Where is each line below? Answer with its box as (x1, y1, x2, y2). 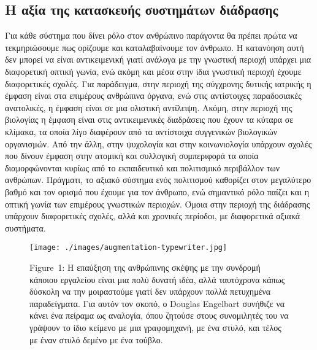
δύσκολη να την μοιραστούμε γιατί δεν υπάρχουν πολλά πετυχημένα (29, 285, 271, 298)
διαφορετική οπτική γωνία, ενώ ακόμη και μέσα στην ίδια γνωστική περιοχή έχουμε (5, 64, 302, 77)
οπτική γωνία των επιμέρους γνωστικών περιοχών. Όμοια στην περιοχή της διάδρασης (5, 197, 310, 210)
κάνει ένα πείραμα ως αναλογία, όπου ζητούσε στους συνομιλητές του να (29, 309, 289, 322)
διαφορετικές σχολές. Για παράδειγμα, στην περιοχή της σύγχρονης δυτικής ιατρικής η (5, 77, 311, 90)
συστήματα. (5, 221, 46, 234)
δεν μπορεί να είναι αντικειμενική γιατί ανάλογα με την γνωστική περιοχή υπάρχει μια (5, 53, 311, 66)
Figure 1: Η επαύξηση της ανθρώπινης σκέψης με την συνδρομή (29, 260, 261, 273)
